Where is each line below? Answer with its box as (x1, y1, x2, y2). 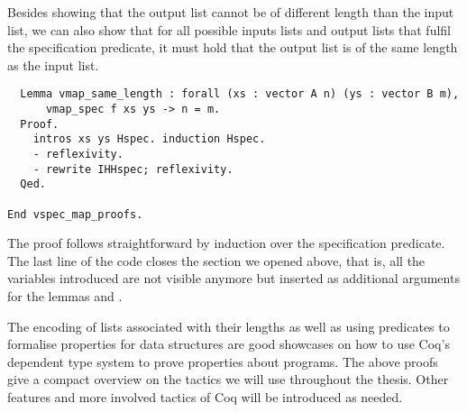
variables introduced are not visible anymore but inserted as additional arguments (7, 269, 460, 288)
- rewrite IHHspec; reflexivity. (32, 162, 233, 176)
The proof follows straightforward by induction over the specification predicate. (7, 233, 445, 252)
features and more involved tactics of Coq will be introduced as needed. (7, 388, 403, 407)
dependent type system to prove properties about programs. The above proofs (7, 352, 438, 371)
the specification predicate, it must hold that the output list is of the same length (7, 38, 458, 57)
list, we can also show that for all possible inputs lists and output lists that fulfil (7, 20, 452, 39)
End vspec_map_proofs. (7, 207, 143, 221)
